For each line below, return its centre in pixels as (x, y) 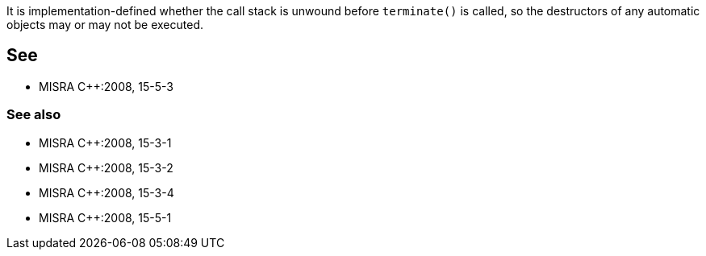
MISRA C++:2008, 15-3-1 (105, 142)
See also (34, 115)
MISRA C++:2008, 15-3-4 (107, 192)
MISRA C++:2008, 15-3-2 (106, 167)
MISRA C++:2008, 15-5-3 (106, 86)
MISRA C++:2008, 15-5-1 (105, 217)
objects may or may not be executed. (105, 25)
